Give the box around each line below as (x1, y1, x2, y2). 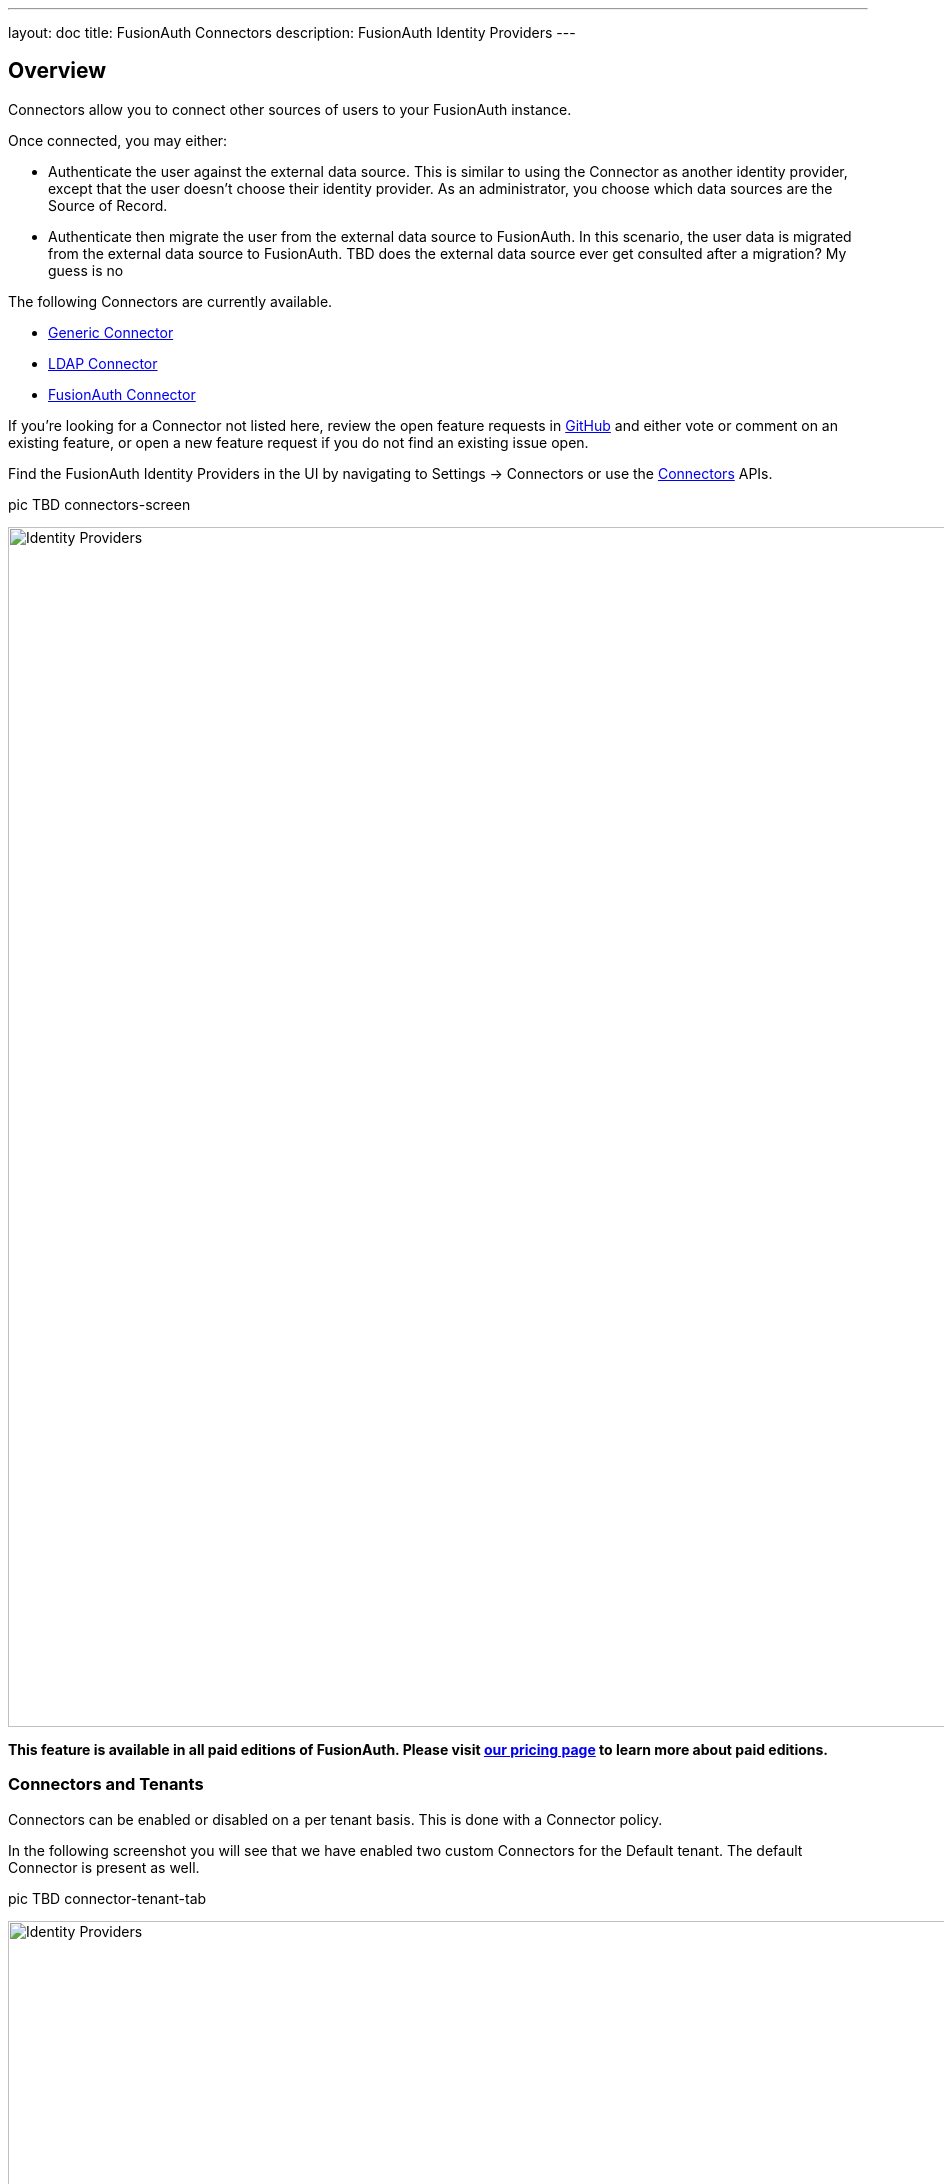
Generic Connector (48, 323, 174, 341)
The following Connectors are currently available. (8, 292, 333, 310)
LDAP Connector (48, 354, 158, 372)
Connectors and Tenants (8, 1774, 204, 1795)
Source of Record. (48, 196, 168, 214)
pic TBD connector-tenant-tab (8, 1889, 207, 1907)
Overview (8, 58, 107, 84)
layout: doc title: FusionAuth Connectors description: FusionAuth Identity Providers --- (8, 24, 576, 41)
